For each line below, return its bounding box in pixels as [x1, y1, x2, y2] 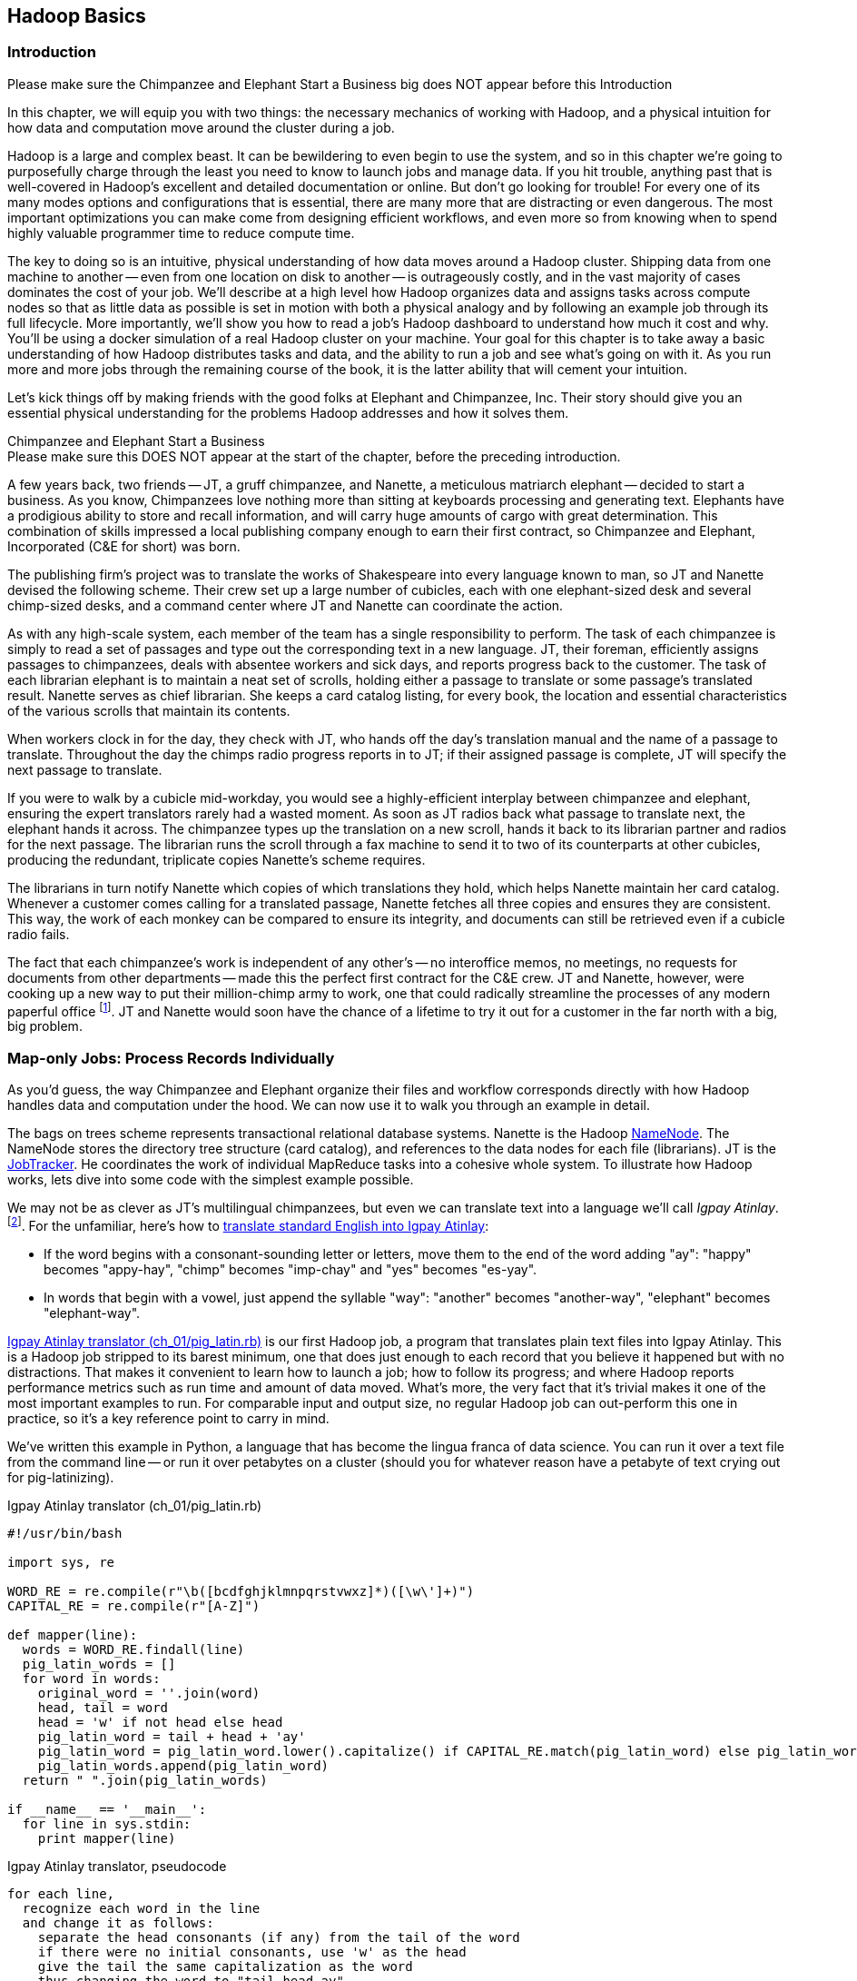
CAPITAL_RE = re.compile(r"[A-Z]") [7, 1598, 261, 1613]
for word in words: [22, 1670, 161, 1686]
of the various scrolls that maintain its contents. [7, 702, 291, 718]
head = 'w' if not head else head [37, 1714, 283, 1729]
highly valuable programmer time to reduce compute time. [7, 224, 355, 241]
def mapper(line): [7, 1627, 138, 1642]
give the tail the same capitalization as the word [37, 1958, 413, 1974]
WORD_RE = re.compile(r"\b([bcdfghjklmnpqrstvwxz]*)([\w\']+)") [7, 1583, 475, 1599]
